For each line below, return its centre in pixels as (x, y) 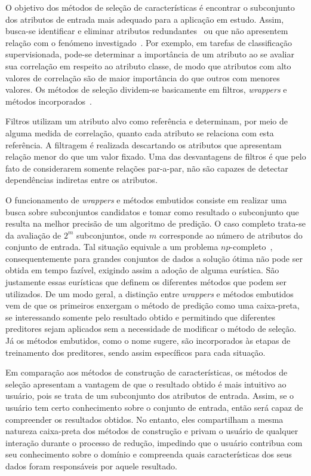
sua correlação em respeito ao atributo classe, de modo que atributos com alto (148, 65)
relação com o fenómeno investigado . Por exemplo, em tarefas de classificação (149, 42)
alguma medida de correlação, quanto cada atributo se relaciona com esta (140, 132)
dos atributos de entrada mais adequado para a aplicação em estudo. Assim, (145, 19)
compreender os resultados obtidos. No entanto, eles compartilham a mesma (144, 419)
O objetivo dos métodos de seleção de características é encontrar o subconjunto (150, 7)
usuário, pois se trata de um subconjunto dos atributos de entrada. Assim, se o (150, 396)
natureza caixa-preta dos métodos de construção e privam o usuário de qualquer (152, 431)
